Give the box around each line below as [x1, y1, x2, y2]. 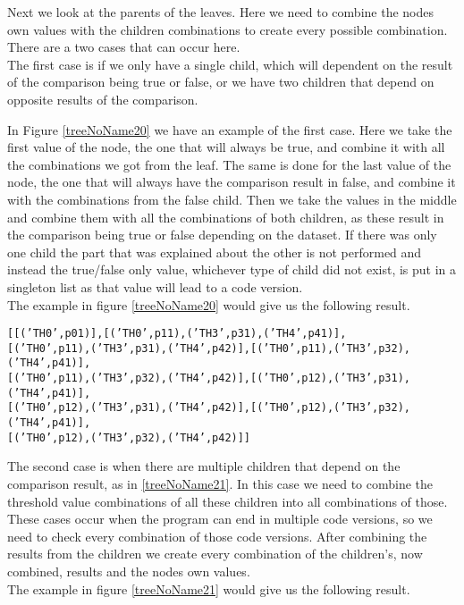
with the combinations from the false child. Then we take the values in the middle [7, 189, 457, 208]
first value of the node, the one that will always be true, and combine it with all [7, 138, 445, 156]
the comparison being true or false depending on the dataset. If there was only [7, 225, 437, 244]
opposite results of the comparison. [7, 89, 198, 108]
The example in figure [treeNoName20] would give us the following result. [7, 295, 410, 314]
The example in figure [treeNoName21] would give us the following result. [7, 579, 410, 598]
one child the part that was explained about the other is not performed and [7, 242, 422, 261]
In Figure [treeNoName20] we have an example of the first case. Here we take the [7, 120, 452, 139]
